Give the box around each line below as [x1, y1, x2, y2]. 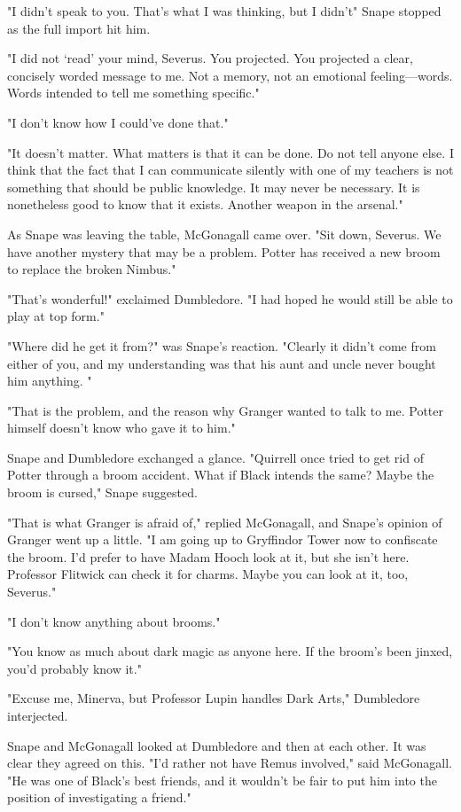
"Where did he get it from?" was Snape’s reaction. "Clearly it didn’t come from [7, 336, 436, 355]
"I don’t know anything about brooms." [7, 612, 221, 630]
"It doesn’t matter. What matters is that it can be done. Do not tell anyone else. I [7, 143, 454, 161]
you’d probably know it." [7, 659, 142, 677]
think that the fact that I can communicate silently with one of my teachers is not [7, 160, 454, 179]
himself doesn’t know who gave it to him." [7, 418, 236, 437]
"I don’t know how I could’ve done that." [7, 113, 229, 131]
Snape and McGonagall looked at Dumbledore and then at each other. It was [7, 736, 426, 754]
